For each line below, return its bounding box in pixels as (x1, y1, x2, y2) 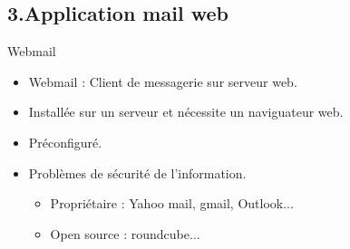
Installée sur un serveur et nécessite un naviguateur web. (28, 102, 344, 121)
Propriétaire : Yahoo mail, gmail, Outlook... (50, 194, 294, 213)
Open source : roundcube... (50, 224, 200, 243)
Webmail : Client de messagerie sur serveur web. (28, 72, 297, 91)
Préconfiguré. (28, 132, 102, 151)
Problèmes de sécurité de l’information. (28, 163, 247, 182)
